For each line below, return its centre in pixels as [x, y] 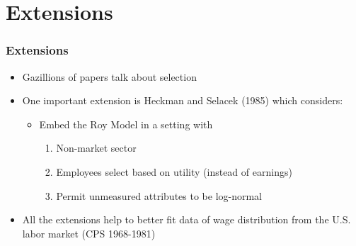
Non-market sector [96, 148]
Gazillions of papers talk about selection [109, 76]
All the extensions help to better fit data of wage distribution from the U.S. [186, 219]
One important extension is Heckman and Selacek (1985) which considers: [183, 100]
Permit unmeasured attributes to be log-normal [159, 195]
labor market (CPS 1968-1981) [89, 233]
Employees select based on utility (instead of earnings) [174, 171]
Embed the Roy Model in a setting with [126, 124]
